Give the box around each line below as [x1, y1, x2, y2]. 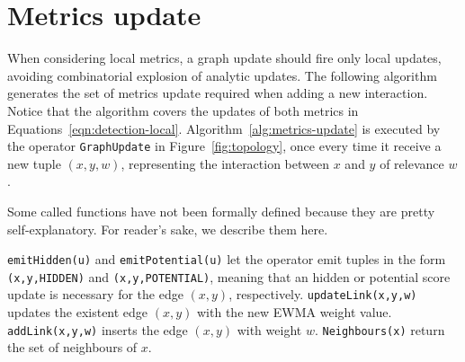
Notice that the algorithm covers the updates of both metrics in [7, 101, 359, 119]
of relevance [380, 154, 444, 172]
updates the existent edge [7, 303, 148, 322]
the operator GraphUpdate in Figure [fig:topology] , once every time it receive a [7, 137, 442, 155]
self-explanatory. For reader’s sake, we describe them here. [7, 219, 328, 238]
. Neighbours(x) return [314, 320, 445, 339]
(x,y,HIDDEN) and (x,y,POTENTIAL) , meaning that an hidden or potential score [7, 267, 451, 286]
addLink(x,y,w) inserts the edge [7, 320, 188, 339]
